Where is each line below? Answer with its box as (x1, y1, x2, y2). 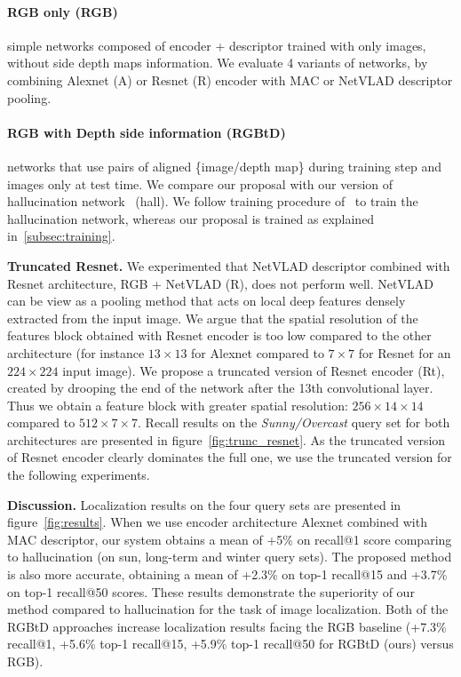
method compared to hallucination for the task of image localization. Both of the (7, 600, 449, 618)
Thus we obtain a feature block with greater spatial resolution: (7, 395, 348, 414)
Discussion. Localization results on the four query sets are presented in (7, 495, 401, 514)
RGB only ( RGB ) (7, 2, 118, 20)
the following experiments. (7, 466, 150, 484)
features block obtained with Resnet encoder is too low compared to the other (7, 326, 432, 345)
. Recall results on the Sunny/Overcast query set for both (138, 413, 450, 432)
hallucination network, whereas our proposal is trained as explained (7, 209, 375, 227)
